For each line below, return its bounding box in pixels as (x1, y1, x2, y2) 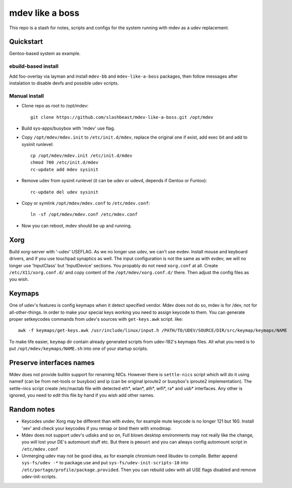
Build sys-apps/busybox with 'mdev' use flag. (21, 125, 116, 131)
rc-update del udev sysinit (30, 189, 99, 195)
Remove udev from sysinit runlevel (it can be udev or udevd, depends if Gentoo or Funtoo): (21, 178, 208, 184)
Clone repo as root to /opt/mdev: (21, 103, 89, 109)
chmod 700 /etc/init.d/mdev (30, 160, 99, 165)
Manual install (9, 92, 44, 99)
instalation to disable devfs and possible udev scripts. (9, 80, 119, 86)
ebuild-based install (9, 63, 59, 70)
